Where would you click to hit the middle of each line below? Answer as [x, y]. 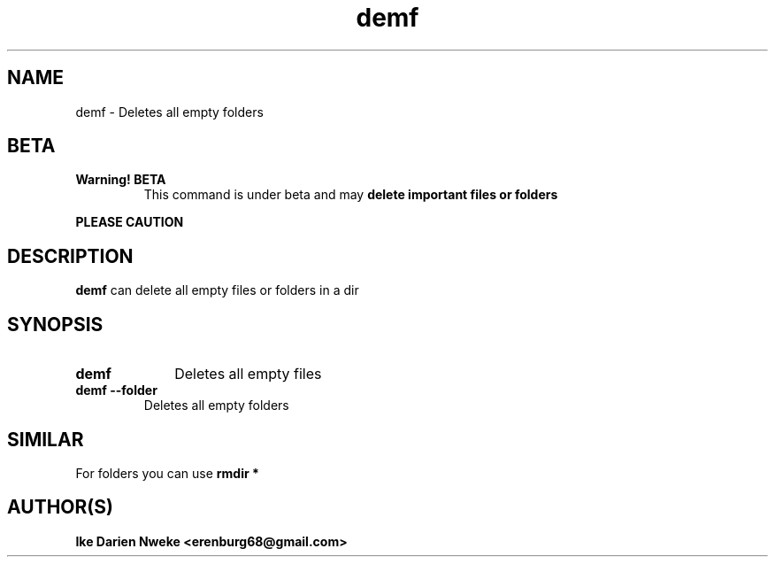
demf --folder [116, 390]
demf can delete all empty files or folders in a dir [217, 290]
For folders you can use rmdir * [167, 473]
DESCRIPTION [70, 256]
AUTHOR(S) [60, 507]
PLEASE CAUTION [130, 222]
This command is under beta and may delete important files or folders [351, 195]
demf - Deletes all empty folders [169, 112]
